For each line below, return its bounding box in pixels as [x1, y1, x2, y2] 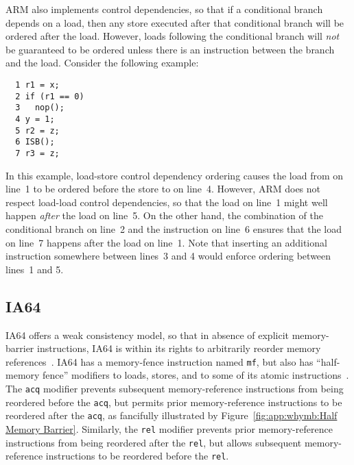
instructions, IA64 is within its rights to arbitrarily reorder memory [37, 341, 321, 355]
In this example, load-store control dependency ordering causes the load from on [5, 168, 344, 182]
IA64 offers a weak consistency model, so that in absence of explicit [5, 327, 289, 342]
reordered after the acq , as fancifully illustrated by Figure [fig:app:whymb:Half [5, 408, 338, 423]
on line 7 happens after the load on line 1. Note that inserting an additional [5, 235, 327, 249]
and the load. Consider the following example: [5, 55, 199, 70]
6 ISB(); [15, 137, 55, 147]
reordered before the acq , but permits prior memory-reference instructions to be [5, 394, 342, 409]
